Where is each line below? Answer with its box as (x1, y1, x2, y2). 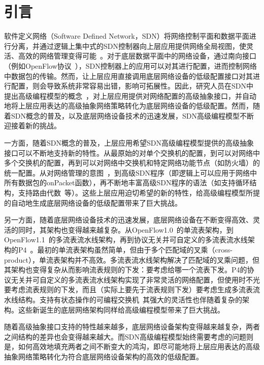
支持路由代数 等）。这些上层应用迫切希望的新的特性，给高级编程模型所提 (18, 187, 260, 198)
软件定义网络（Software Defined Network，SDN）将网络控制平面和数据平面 (4, 31, 249, 41)
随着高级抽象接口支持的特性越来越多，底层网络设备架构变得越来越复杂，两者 (4, 321, 260, 332)
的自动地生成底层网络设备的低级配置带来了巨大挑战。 (4, 197, 182, 208)
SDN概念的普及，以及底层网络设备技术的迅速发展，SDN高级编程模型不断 (11, 110, 254, 121)
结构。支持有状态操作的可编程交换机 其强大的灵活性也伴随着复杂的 (18, 294, 242, 304)
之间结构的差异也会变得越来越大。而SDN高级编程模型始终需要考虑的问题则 (4, 331, 253, 342)
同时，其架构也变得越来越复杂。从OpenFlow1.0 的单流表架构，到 (18, 224, 234, 235)
